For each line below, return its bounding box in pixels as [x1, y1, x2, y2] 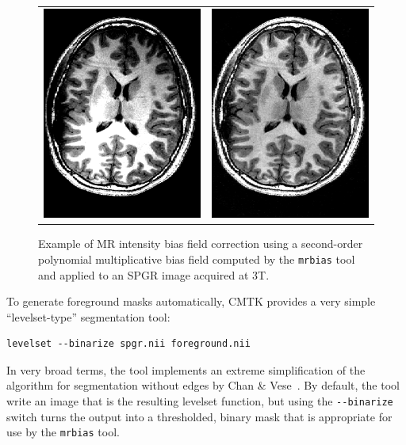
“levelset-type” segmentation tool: [6, 308, 170, 325]
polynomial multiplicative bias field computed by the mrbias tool [38, 250, 355, 267]
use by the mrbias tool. [6, 424, 120, 440]
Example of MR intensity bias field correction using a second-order [38, 235, 363, 252]
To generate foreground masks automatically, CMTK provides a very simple [6, 293, 376, 310]
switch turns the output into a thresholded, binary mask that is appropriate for [6, 408, 393, 424]
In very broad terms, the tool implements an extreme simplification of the [6, 361, 366, 378]
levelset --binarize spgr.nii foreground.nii [6, 338, 251, 350]
